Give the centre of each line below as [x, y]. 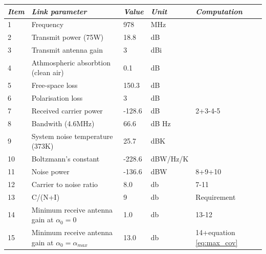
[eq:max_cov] [217, 242]
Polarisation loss [57, 98]
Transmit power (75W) [68, 37]
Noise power [50, 171]
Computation [219, 11]
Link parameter [59, 11]
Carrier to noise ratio [65, 184]
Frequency [48, 24]
